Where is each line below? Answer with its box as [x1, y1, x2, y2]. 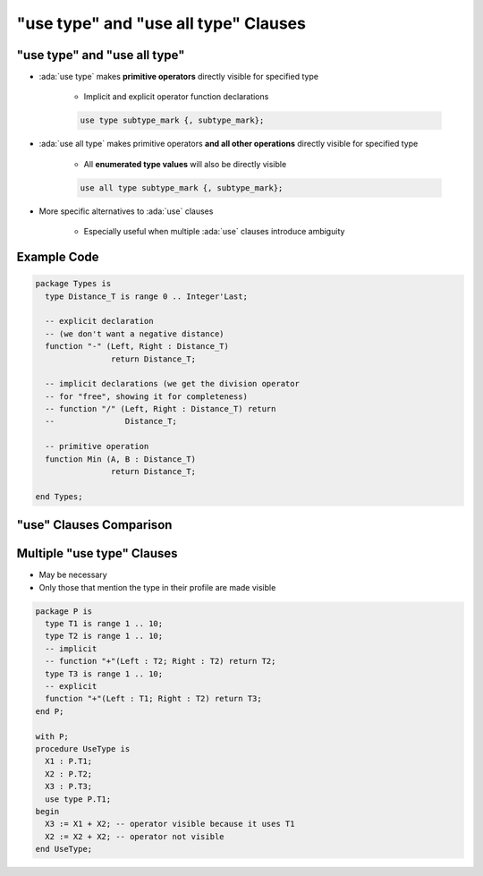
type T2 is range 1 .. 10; [45, 631, 164, 642]
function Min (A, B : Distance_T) [45, 454, 197, 464]
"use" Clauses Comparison [16, 517, 173, 532]
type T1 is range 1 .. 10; [45, 618, 164, 629]
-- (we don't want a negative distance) [45, 328, 225, 339]
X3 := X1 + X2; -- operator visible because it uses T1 [45, 819, 295, 829]
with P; [35, 731, 69, 742]
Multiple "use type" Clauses [16, 546, 178, 561]
